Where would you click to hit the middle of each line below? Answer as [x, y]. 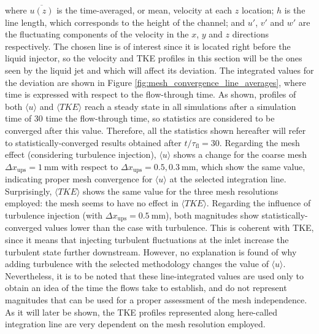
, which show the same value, [251, 166]
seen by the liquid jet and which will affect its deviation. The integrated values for [159, 70]
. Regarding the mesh [259, 142]
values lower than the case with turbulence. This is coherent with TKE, [179, 227]
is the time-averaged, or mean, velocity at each [144, 10]
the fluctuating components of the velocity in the [97, 34]
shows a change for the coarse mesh [240, 154]
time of [18, 118]
